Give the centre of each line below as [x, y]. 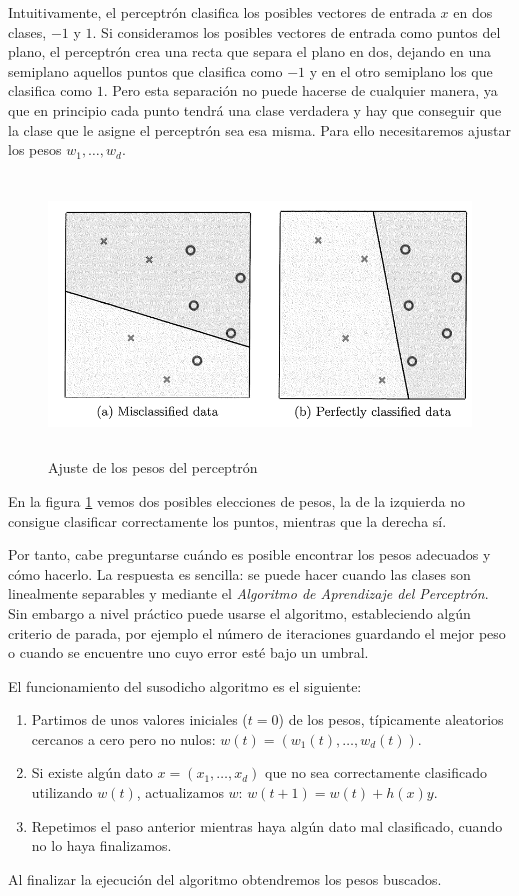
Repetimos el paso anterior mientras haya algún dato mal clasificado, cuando [267, 825]
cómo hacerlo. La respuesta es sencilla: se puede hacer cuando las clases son [239, 573]
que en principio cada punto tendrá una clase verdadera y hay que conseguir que [255, 109]
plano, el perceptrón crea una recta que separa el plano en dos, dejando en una [249, 51]
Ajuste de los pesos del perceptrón [153, 467]
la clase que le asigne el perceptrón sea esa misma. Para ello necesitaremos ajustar [259, 129]
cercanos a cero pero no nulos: [123, 738]
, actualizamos [180, 792]
